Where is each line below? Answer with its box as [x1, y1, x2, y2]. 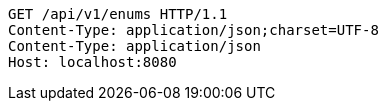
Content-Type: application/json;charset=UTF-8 [8, 22, 379, 38]
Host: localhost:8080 [8, 54, 177, 70]
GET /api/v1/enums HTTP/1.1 [8, 6, 228, 22]
